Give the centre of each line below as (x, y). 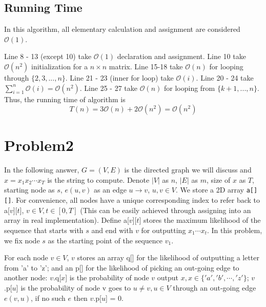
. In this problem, (234, 230)
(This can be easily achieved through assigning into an (166, 210)
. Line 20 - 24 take (225, 77)
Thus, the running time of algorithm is (65, 99)
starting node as (29, 190)
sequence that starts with (44, 230)
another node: (26, 277)
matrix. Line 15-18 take (146, 66)
